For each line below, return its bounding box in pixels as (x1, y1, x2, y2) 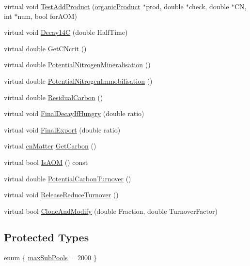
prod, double (146, 1, 184, 11)
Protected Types (4, 229, 89, 244)
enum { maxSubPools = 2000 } (4, 252, 97, 262)
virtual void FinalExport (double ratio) (4, 124, 121, 134)
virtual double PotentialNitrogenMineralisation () (4, 59, 151, 70)
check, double (189, 1, 229, 11)
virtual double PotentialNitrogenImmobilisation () (4, 75, 153, 86)
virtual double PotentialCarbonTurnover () (4, 173, 131, 183)
